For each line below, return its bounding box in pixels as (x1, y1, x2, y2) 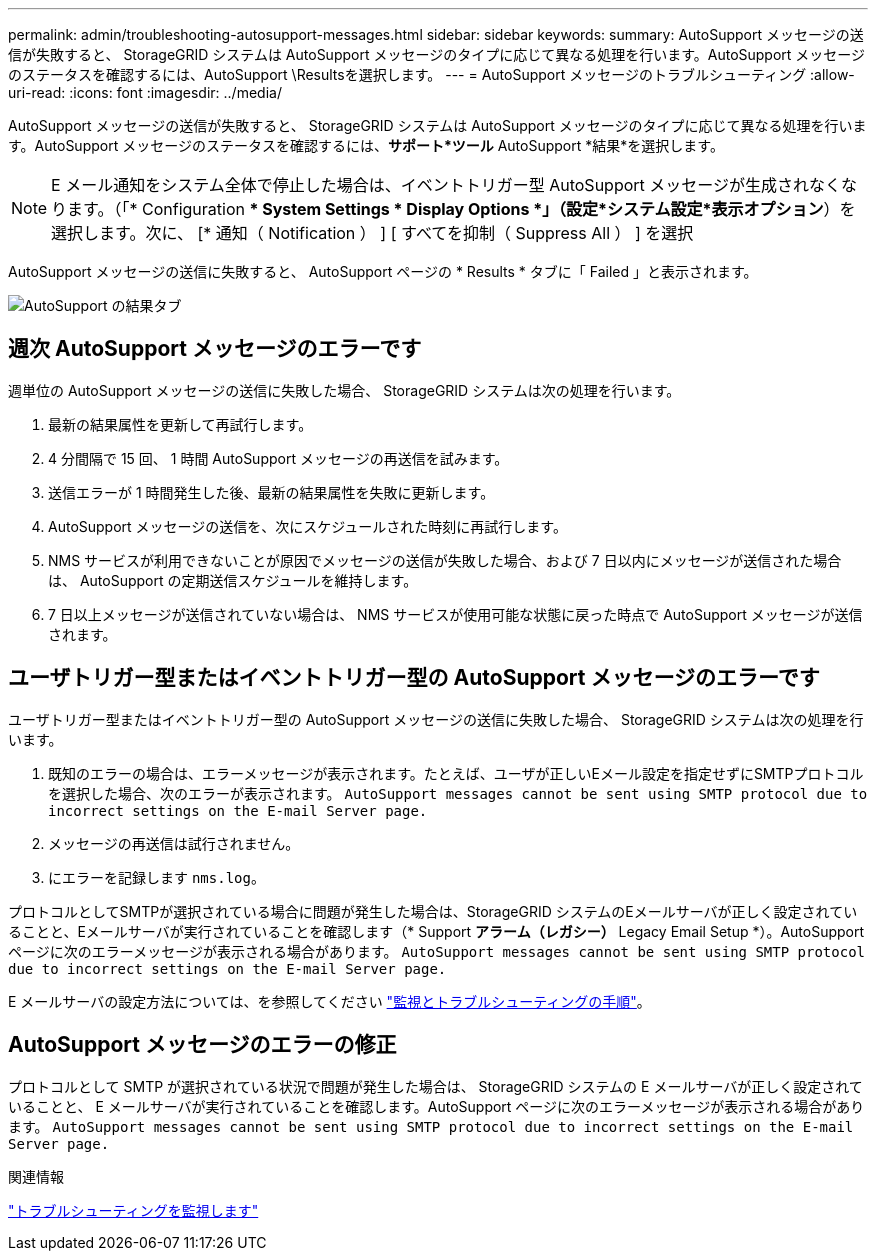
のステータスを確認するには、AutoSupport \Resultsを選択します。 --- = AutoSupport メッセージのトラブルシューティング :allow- (8, 66, 855, 83)
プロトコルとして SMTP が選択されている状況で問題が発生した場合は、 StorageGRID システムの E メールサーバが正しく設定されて (8, 1077, 863, 1095)
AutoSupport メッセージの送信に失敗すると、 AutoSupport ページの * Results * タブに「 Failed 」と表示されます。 (8, 263, 758, 280)
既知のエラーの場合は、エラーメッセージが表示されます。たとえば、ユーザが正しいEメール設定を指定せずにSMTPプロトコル (48, 764, 864, 782)
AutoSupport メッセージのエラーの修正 (8, 1032, 397, 1058)
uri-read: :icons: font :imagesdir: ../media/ (8, 84, 282, 101)
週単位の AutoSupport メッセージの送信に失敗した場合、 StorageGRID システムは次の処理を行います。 (8, 381, 681, 399)
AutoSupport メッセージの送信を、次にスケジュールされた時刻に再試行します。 (48, 517, 567, 535)
